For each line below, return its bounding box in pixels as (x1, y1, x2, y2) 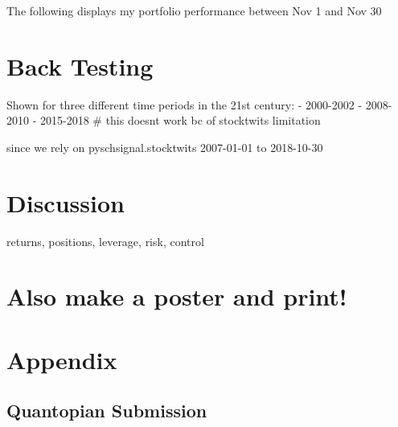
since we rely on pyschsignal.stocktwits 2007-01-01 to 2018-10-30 (6, 138, 323, 155)
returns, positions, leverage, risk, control (6, 232, 204, 249)
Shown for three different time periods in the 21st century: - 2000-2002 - (6, 96, 363, 113)
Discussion (6, 186, 125, 219)
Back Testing (6, 49, 154, 82)
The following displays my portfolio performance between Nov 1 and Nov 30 (6, 2, 382, 18)
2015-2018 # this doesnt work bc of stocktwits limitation (39, 112, 321, 129)
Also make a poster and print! (6, 280, 347, 313)
